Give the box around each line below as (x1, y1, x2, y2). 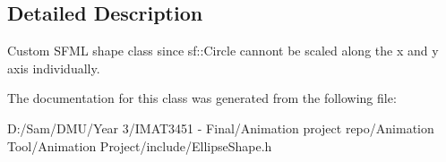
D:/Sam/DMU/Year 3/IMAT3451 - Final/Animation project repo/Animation (7, 118, 434, 137)
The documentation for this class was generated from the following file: (7, 89, 397, 107)
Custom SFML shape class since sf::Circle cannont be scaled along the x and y (7, 41, 439, 60)
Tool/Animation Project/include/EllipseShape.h (7, 136, 272, 155)
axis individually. (7, 58, 100, 77)
